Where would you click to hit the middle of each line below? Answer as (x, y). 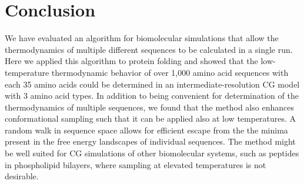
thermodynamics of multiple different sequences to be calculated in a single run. (149, 49)
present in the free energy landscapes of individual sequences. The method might (150, 141)
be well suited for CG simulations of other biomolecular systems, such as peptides (152, 153)
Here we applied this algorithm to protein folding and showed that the (131, 61)
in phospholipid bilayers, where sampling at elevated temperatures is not (136, 164)
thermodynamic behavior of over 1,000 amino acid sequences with (170, 72)
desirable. (22, 176)
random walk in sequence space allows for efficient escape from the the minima (146, 130)
